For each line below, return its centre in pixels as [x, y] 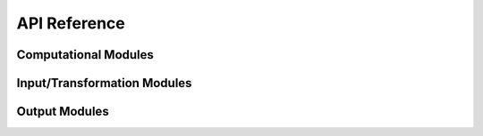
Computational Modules [85, 55]
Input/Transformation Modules [104, 83]
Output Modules [63, 112]
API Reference [71, 23]
